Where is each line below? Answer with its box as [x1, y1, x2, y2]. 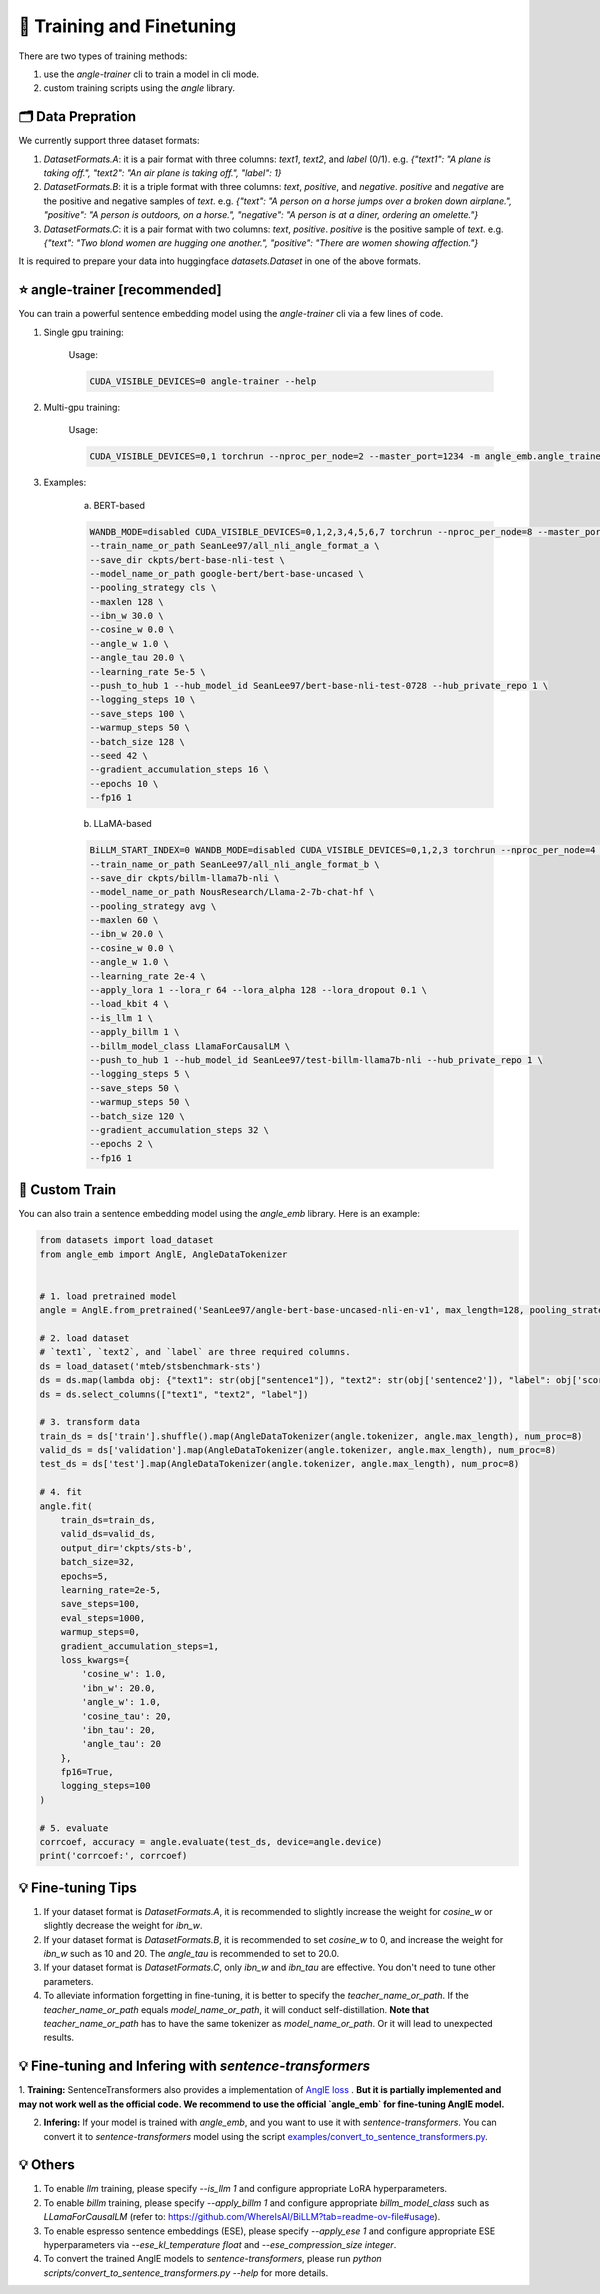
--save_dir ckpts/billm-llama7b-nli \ [89, 872, 280, 884]
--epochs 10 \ [89, 778, 159, 789]
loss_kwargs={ [60, 1654, 130, 1665]
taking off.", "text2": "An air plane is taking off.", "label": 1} [43, 167, 282, 179]
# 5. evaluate [39, 1822, 109, 1834]
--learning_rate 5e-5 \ [89, 666, 207, 677]
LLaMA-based [93, 818, 152, 830]
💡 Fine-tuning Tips [18, 1879, 137, 1896]
